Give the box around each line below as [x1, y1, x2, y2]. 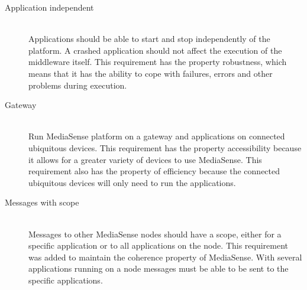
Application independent [5, 1, 94, 13]
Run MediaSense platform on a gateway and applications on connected [28, 130, 285, 142]
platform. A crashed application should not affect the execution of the [28, 44, 282, 56]
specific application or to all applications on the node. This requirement [28, 239, 289, 252]
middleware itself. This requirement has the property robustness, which [28, 56, 287, 68]
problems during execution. [28, 79, 127, 91]
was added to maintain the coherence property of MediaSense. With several [28, 250, 302, 263]
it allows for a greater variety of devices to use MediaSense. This [28, 153, 262, 165]
